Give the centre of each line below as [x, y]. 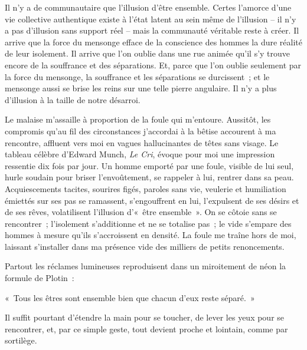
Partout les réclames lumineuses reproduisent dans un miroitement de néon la [146, 266]
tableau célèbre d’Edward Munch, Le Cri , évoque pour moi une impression [140, 154]
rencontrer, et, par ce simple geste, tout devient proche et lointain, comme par [146, 328]
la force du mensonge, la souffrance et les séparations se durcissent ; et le [137, 76]
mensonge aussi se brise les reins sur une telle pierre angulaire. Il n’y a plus [141, 88]
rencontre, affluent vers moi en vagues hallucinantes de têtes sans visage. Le [142, 142]
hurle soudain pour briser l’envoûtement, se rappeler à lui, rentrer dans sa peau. [149, 177]
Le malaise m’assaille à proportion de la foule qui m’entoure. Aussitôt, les [138, 119]
